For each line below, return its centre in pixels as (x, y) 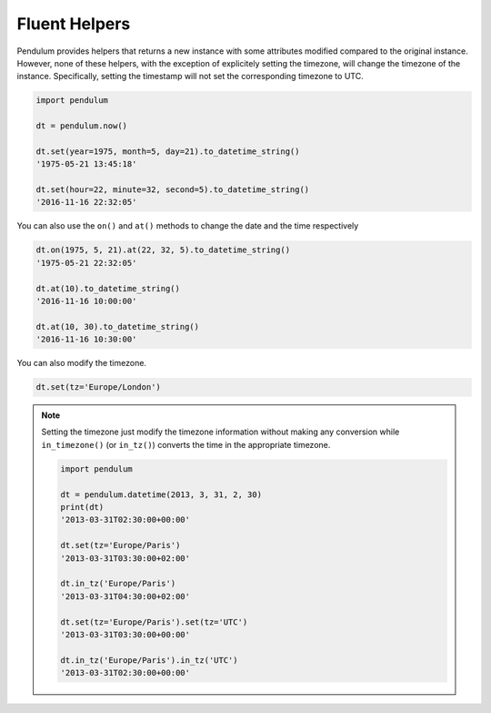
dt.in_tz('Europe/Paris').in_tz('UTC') (149, 660)
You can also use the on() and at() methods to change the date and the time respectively (188, 226)
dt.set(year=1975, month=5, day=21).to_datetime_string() (168, 151)
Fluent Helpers (74, 24)
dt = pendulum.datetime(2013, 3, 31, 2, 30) (161, 494)
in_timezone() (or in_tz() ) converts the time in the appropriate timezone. (186, 444)
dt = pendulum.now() (81, 126)
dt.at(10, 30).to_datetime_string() (118, 326)
